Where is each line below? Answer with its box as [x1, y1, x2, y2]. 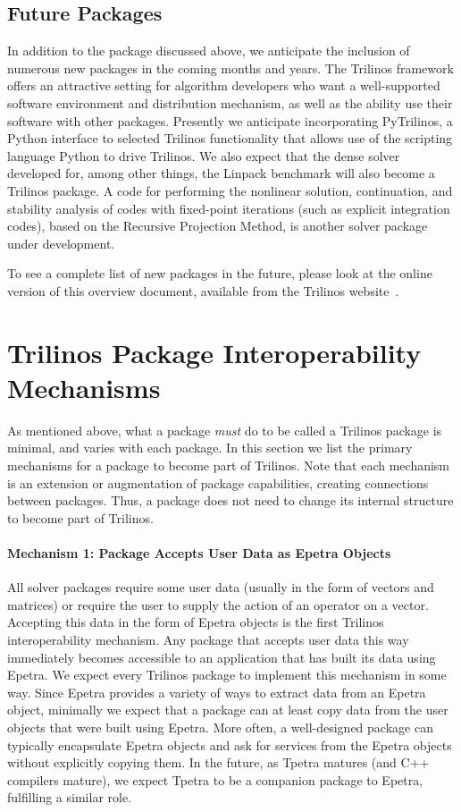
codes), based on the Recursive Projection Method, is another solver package [7, 216, 428, 235]
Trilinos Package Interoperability [7, 334, 422, 370]
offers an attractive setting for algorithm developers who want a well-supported [7, 76, 440, 95]
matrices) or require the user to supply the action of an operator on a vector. [7, 595, 429, 613]
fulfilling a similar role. [7, 788, 132, 807]
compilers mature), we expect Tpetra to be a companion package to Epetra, [7, 770, 423, 789]
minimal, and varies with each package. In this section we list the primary [7, 438, 413, 457]
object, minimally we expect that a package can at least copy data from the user [7, 700, 448, 719]
